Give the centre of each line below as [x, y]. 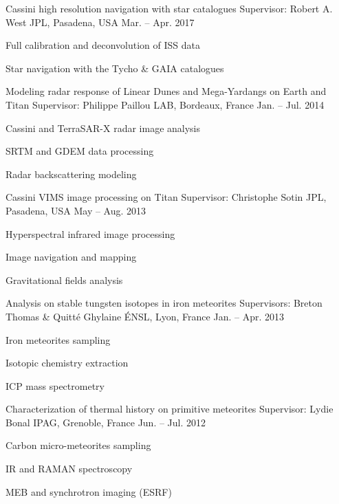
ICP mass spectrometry [55, 385]
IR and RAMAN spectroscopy [69, 469]
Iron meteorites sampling [58, 339]
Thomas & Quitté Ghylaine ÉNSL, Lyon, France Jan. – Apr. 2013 [145, 316]
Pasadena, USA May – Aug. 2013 [76, 210]
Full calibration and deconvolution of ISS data [103, 45]
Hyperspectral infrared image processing [90, 233]
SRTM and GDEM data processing [80, 151]
